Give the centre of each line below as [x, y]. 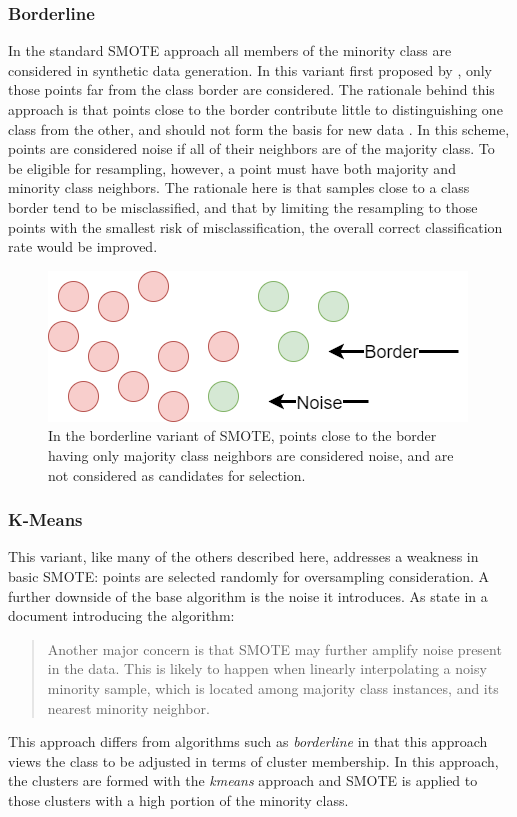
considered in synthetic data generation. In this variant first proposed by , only [250, 69]
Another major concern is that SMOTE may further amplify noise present [274, 648]
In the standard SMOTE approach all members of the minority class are [230, 50]
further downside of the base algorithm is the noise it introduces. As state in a [248, 595]
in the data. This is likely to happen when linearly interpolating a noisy [267, 668]
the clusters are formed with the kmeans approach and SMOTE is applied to [243, 780]
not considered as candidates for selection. [177, 474]
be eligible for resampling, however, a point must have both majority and [232, 167]
